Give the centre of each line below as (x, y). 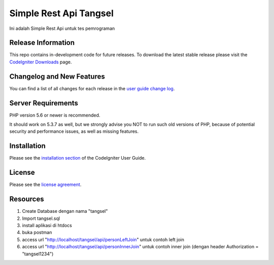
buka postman (37, 233)
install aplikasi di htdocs (47, 225)
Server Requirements (44, 103)
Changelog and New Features (57, 76)
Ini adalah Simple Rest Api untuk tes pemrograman (62, 28)
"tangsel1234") (38, 254)
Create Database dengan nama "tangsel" (65, 211)
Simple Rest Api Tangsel (62, 13)
